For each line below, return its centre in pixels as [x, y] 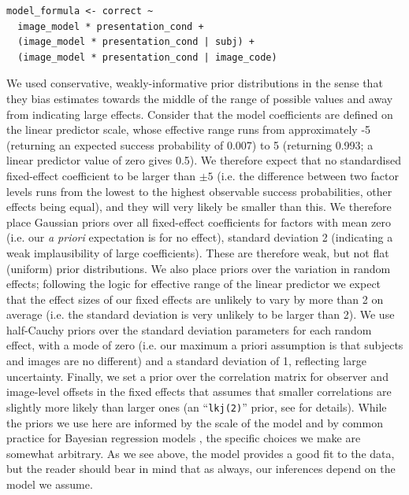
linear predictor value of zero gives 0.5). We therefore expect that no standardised [204, 160]
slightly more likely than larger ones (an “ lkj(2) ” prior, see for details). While [197, 406]
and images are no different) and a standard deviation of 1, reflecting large [186, 361]
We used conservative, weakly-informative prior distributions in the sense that [195, 83]
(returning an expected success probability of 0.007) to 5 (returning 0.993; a [190, 144]
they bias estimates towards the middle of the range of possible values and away [200, 98]
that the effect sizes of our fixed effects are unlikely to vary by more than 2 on [195, 299]
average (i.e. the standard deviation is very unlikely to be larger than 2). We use [201, 314]
